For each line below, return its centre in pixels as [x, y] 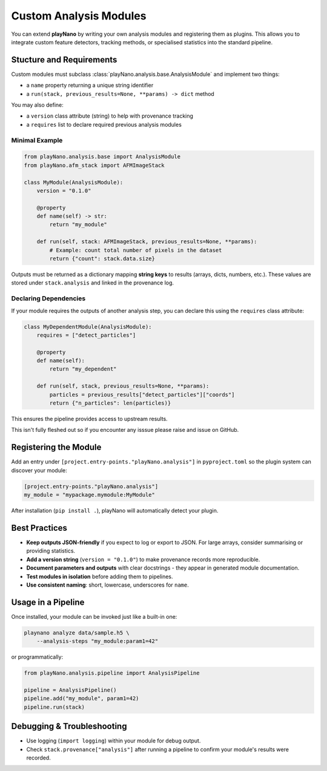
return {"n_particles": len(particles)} [110, 403]
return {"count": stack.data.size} [102, 259]
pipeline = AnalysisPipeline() [71, 690]
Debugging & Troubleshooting [69, 726]
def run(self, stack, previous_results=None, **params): [123, 386]
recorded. [38, 758]
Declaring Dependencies [48, 298]
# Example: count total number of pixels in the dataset [136, 250]
